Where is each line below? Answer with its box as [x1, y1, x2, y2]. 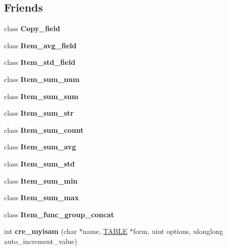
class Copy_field [4, 23, 60, 34]
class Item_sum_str [4, 108, 74, 118]
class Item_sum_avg [4, 141, 76, 152]
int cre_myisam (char [4, 226, 77, 236]
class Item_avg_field [4, 40, 77, 50]
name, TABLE [83, 226, 128, 236]
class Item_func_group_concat [4, 209, 114, 219]
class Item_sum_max [4, 192, 79, 203]
